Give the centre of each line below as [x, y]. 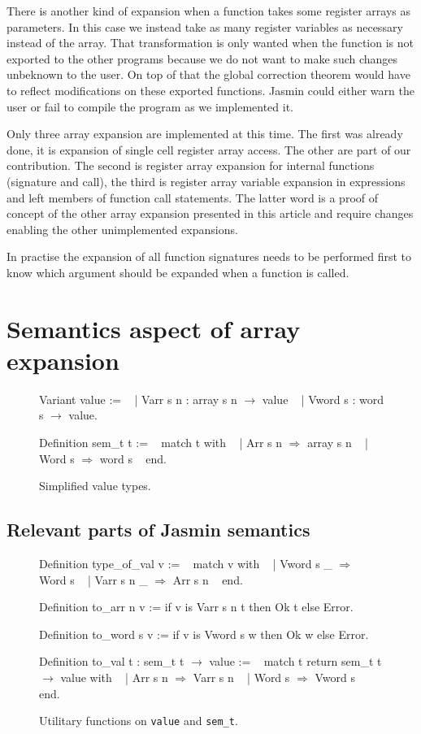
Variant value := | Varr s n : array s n [138, 399]
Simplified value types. [95, 486]
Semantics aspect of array [154, 328]
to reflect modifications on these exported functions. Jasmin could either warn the [210, 90]
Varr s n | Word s [241, 677]
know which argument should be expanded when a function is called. [178, 272]
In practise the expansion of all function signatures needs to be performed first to [209, 256]
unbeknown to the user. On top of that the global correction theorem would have [208, 74]
